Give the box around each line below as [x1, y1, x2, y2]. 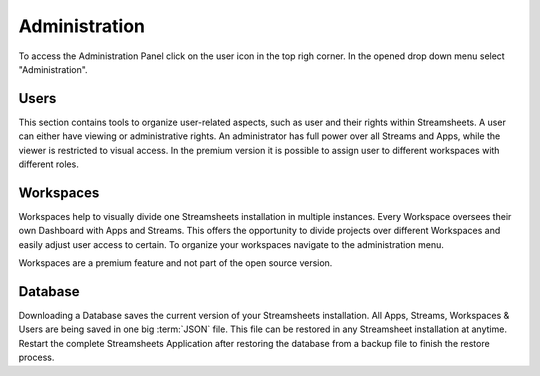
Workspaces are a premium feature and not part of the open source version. [18, 257, 333, 269]
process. [18, 351, 55, 364]
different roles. [18, 158, 79, 170]
